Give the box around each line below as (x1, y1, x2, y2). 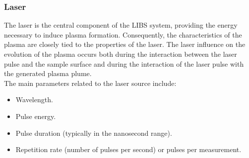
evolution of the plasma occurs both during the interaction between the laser (4, 49, 237, 59)
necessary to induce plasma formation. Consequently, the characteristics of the (4, 29, 242, 39)
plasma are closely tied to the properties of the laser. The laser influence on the (4, 39, 246, 49)
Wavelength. (15, 94, 53, 105)
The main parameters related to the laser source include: (4, 78, 177, 88)
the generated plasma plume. (4, 68, 92, 79)
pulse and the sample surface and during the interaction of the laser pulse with (4, 58, 244, 69)
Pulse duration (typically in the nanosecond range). (15, 127, 172, 138)
